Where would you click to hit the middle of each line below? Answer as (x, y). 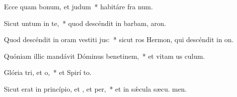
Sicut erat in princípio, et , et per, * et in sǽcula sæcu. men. (95, 88)
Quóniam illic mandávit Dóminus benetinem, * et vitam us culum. (105, 56)
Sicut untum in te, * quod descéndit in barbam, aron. (85, 23)
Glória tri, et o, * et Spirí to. (48, 72)
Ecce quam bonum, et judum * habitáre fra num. (79, 6)
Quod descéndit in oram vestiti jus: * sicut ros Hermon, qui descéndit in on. (119, 39)
